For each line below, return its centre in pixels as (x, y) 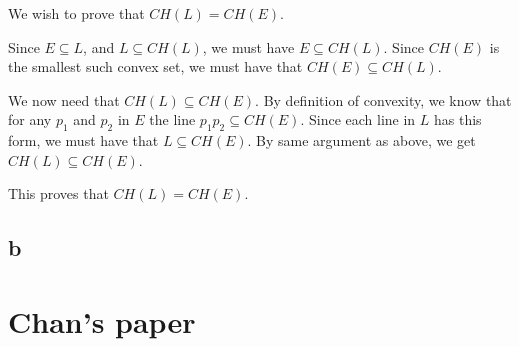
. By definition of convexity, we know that (383, 99)
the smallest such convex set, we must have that (155, 66)
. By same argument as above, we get (361, 140)
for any (30, 119)
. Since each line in (358, 119)
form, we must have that (83, 140)
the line (172, 119)
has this (458, 119)
